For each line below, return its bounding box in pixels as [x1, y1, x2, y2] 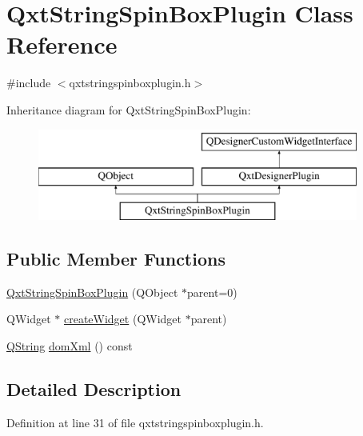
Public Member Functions [6, 246, 225, 270]
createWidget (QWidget [63, 310, 182, 327]
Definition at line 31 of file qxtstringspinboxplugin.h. [6, 414, 264, 430]
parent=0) [187, 283, 237, 300]
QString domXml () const [6, 337, 133, 354]
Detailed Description [6, 376, 181, 401]
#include [6, 74, 51, 91]
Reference [6, 28, 118, 61]
